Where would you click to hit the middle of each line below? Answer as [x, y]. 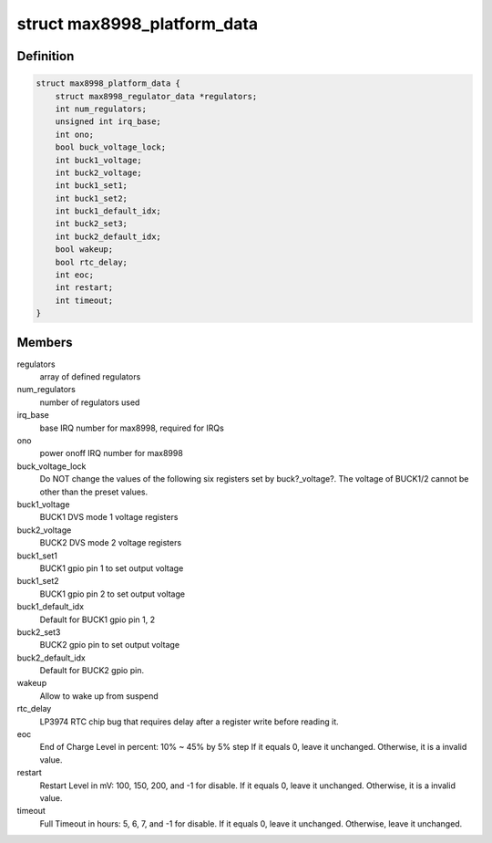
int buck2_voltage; [99, 172]
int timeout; [84, 300]
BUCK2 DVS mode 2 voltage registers [111, 543]
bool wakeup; [84, 250]
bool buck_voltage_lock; [111, 147]
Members [45, 342]
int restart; [84, 288]
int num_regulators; [101, 109]
